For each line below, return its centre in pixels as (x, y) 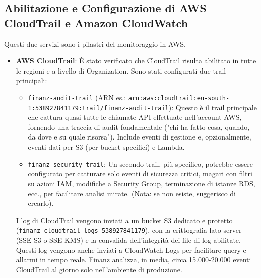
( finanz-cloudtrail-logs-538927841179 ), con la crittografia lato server (129, 230)
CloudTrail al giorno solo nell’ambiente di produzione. (99, 269)
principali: (31, 80)
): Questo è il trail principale (213, 107)
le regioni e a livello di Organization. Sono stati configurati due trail (121, 70)
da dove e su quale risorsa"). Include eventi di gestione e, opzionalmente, (140, 137)
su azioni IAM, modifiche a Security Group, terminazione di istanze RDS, (142, 183)
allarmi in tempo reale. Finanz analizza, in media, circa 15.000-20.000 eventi (134, 260)
